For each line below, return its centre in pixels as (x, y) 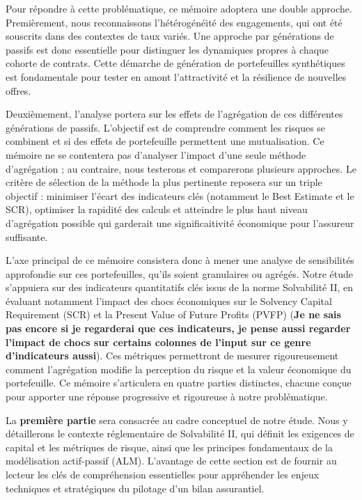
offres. (18, 90)
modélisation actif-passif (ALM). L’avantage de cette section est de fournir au (171, 461)
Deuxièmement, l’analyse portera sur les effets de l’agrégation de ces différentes (174, 114)
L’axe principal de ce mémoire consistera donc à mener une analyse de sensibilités (180, 260)
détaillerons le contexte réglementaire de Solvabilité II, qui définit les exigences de (180, 433)
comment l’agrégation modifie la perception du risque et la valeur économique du (179, 369)
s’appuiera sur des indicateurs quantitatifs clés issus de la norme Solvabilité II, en (180, 287)
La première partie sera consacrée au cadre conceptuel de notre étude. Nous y (177, 420)
